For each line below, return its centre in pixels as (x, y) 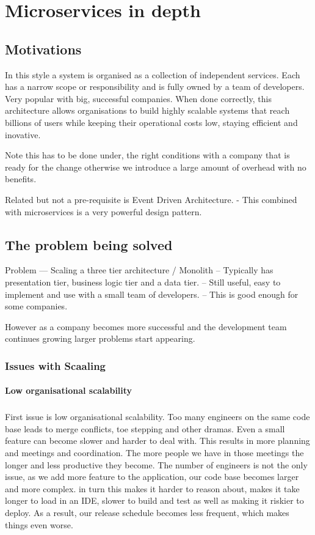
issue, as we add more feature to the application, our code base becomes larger (152, 477)
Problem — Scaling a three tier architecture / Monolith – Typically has (139, 270)
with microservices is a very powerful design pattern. (103, 211)
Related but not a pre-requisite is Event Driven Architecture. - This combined (151, 199)
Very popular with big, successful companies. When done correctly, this (138, 98)
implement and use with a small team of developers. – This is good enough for (152, 294)
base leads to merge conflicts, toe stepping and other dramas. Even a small (145, 428)
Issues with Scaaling (56, 365)
